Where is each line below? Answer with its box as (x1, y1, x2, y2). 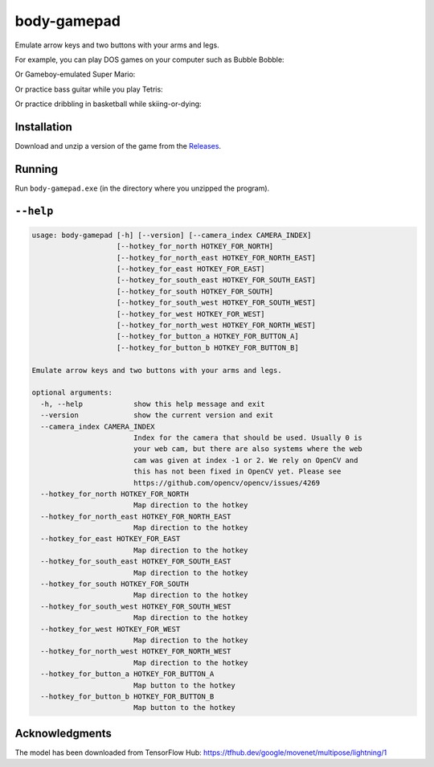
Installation (14, 120, 72, 133)
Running (14, 162, 59, 176)
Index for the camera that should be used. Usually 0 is (133, 433, 363, 442)
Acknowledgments (14, 726, 113, 740)
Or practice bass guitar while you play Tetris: (14, 84, 164, 94)
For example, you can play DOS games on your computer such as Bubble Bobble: (14, 55, 285, 64)
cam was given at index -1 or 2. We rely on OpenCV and (133, 455, 358, 465)
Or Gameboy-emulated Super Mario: (14, 69, 136, 80)
